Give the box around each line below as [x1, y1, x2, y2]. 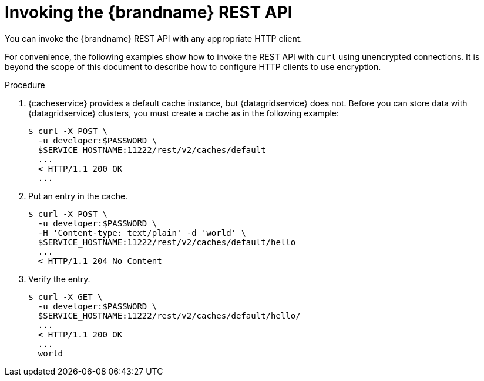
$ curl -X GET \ [28, 292, 103, 302]
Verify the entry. [28, 273, 90, 284]
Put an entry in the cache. [28, 190, 128, 201]
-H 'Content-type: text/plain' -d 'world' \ [38, 228, 246, 238]
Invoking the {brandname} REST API [5, 2, 293, 22]
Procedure [5, 79, 45, 90]
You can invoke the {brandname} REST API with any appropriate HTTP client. [5, 33, 302, 44]
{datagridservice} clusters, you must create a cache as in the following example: [28, 108, 340, 118]
